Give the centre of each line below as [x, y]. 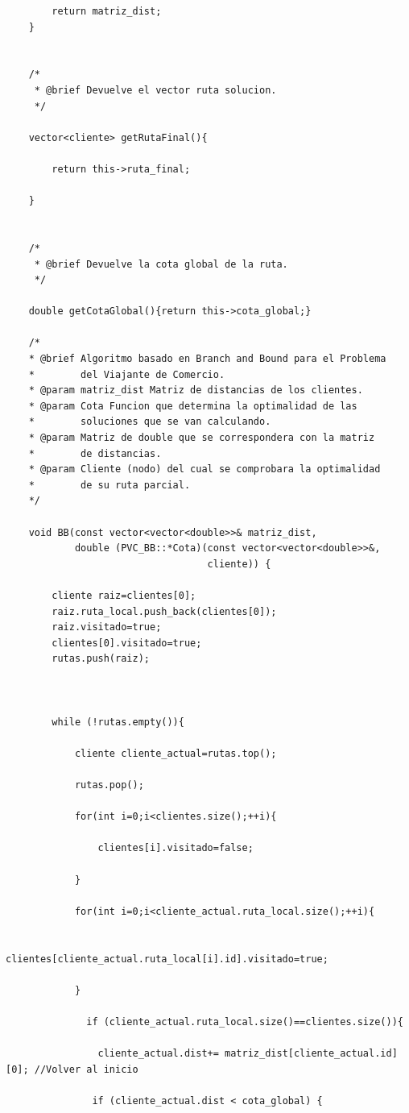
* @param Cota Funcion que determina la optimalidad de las [193, 406]
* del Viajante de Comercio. [127, 374]
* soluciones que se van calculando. [150, 422]
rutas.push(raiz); [101, 659]
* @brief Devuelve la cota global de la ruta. [161, 264]
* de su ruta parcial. [109, 485]
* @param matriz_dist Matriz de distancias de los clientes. [196, 390]
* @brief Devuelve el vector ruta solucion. [155, 90]
